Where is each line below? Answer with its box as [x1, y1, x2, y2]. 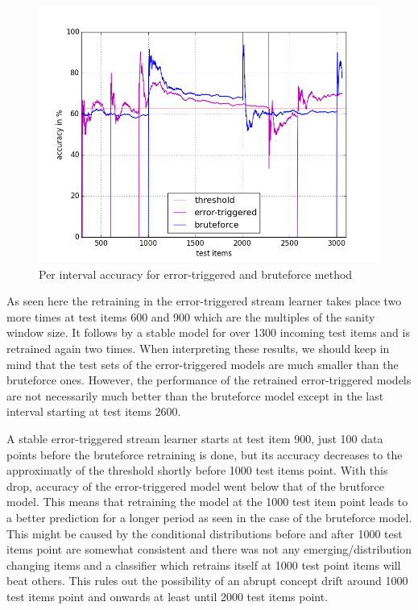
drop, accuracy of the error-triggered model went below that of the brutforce [6, 477, 384, 494]
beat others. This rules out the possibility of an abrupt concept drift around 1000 [6, 572, 408, 589]
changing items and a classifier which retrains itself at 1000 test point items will [6, 556, 401, 573]
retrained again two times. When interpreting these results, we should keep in [6, 339, 390, 356]
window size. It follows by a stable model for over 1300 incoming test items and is [6, 324, 410, 341]
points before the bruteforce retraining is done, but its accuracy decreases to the [6, 446, 403, 463]
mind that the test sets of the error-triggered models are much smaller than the [6, 355, 399, 372]
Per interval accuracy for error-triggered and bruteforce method [39, 265, 353, 282]
